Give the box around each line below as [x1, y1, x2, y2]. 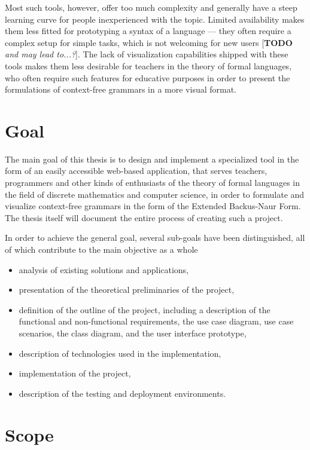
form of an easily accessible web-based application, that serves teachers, [5, 164, 268, 177]
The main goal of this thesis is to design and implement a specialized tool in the [5, 152, 299, 165]
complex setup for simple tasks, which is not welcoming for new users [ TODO [5, 36, 293, 48]
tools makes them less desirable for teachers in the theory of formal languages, [5, 59, 292, 72]
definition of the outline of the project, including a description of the [19, 303, 271, 316]
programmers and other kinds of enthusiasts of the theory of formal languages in [5, 176, 300, 189]
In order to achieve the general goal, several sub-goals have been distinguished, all [5, 231, 305, 244]
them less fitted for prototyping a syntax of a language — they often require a [5, 25, 291, 37]
